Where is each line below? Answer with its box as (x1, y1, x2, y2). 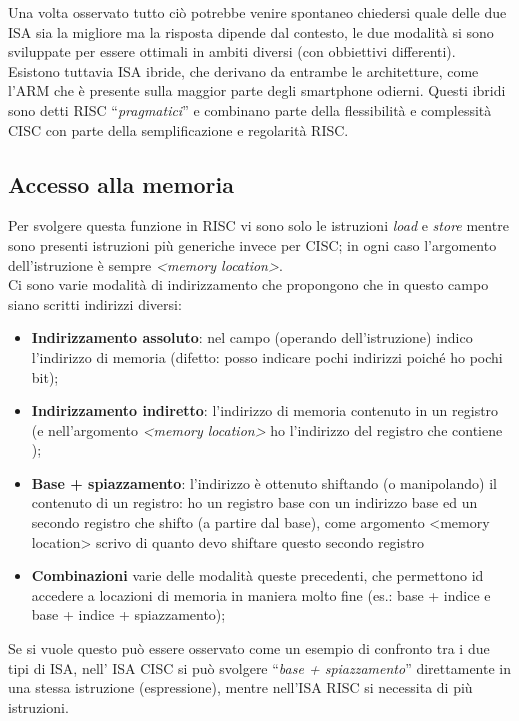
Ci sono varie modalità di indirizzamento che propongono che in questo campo (8, 274, 489, 295)
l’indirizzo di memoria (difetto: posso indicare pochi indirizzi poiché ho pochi (31, 346, 503, 367)
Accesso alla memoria (8, 168, 234, 199)
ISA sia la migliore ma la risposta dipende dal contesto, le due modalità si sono (8, 21, 494, 42)
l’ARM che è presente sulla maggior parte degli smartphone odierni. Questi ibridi (8, 80, 506, 101)
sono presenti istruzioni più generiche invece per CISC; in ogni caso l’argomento (8, 234, 497, 255)
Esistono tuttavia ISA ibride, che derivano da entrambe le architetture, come (8, 60, 479, 81)
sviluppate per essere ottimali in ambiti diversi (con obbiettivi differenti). (8, 41, 456, 62)
